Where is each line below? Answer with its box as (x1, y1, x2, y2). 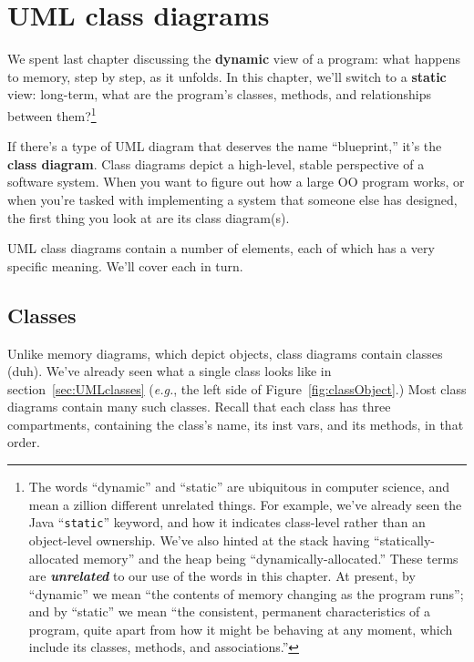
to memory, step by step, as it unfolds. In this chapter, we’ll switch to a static (7, 66, 447, 86)
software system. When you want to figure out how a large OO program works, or (7, 172, 465, 191)
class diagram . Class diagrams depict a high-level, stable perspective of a (7, 154, 425, 173)
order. (7, 433, 40, 452)
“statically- (374, 530, 436, 549)
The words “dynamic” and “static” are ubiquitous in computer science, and (28, 477, 450, 496)
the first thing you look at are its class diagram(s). (7, 208, 290, 227)
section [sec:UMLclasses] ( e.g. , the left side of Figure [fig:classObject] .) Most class (7, 379, 467, 398)
